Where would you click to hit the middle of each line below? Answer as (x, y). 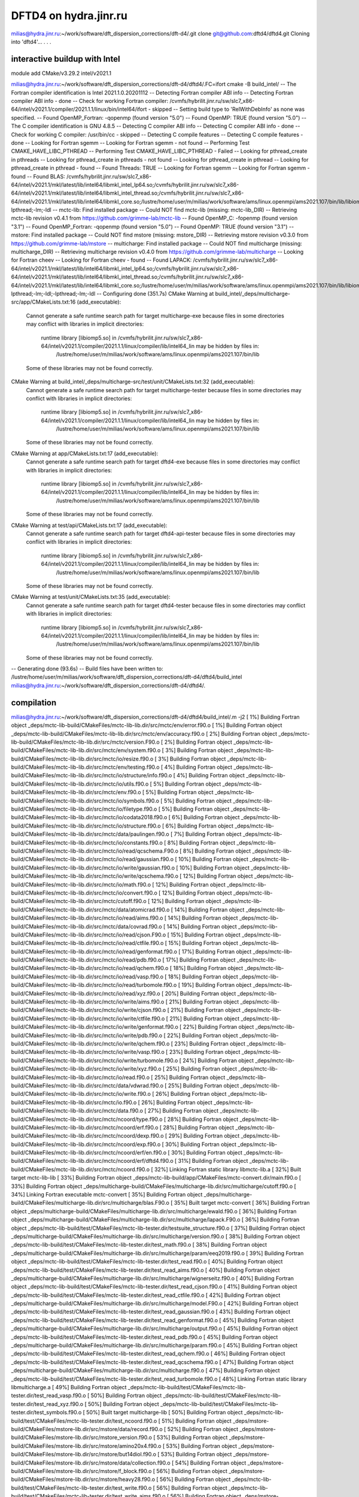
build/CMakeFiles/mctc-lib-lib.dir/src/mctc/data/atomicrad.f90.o (90, 910)
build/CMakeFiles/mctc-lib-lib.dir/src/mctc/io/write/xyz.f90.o (86, 1069)
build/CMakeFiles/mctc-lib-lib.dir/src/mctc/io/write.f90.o (81, 1094)
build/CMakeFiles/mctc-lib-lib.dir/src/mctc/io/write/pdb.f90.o (87, 1035)
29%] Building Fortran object (204, 1136)
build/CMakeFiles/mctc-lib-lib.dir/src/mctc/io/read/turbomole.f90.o (94, 985)
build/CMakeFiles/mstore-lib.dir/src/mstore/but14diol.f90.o (84, 1454)
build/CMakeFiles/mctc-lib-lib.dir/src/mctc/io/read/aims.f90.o (87, 918)
